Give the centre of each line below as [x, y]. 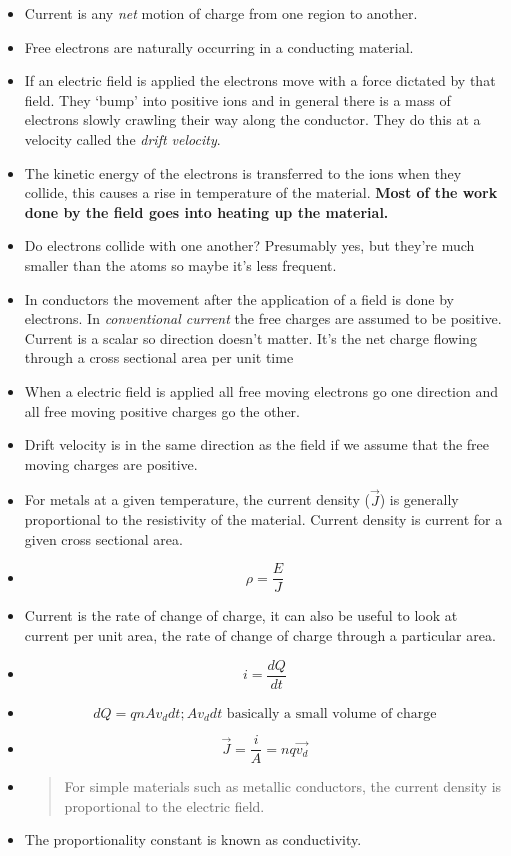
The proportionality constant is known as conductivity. [193, 839]
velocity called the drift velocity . [122, 138]
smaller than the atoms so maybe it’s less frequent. [180, 264]
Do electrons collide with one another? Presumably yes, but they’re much [249, 245]
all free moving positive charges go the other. [162, 410]
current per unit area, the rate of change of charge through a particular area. [260, 634]
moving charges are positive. [111, 463]
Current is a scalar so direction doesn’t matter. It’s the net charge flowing [250, 337]
